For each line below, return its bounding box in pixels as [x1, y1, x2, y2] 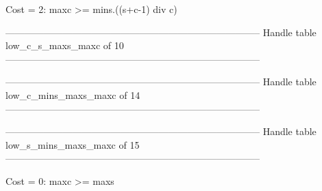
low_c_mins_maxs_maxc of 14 [5, 87, 140, 102]
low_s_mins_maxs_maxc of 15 [5, 137, 140, 151]
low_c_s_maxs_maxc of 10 [5, 38, 124, 53]
